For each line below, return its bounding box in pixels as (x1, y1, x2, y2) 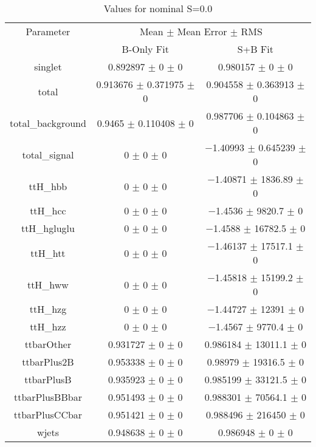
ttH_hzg (29, 302, 67, 316)
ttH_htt (30, 245, 66, 260)
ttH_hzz (30, 319, 66, 333)
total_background (10, 115, 86, 130)
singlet (34, 60, 62, 73)
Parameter (26, 24, 70, 38)
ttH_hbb (29, 179, 67, 193)
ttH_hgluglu (21, 221, 75, 235)
